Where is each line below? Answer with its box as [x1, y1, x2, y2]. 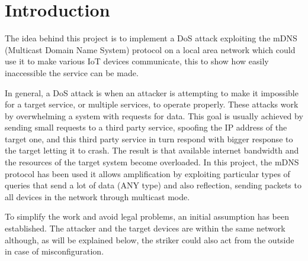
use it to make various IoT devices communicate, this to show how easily [5, 55, 269, 67]
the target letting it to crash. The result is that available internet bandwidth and [5, 144, 299, 156]
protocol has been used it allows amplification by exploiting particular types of [5, 167, 290, 180]
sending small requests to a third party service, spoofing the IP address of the [5, 121, 287, 133]
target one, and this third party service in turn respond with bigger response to [5, 132, 293, 145]
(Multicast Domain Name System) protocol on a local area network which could [5, 43, 296, 56]
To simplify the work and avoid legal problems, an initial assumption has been [5, 210, 289, 223]
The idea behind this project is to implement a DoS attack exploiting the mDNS [5, 32, 297, 44]
